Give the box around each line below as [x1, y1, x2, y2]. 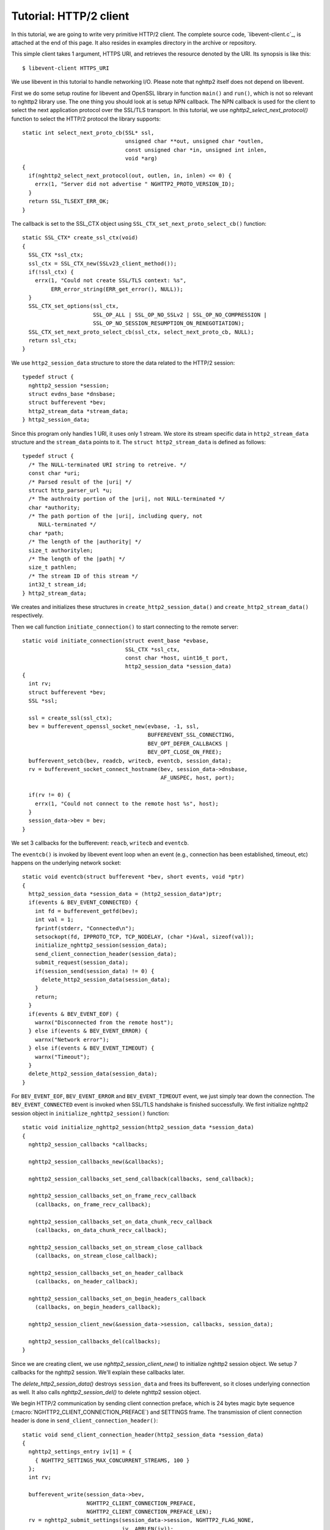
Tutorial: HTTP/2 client [11, 9, 130, 23]
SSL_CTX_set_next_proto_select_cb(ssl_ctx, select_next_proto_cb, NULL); [28, 328, 254, 335]
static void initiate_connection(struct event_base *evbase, [22, 637, 209, 644]
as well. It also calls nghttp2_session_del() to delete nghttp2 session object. [11, 1388, 201, 1395]
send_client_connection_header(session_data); [34, 950, 177, 957]
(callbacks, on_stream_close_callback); [34, 1252, 158, 1259]
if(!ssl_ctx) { [28, 268, 74, 275]
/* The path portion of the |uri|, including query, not [28, 513, 203, 520]
